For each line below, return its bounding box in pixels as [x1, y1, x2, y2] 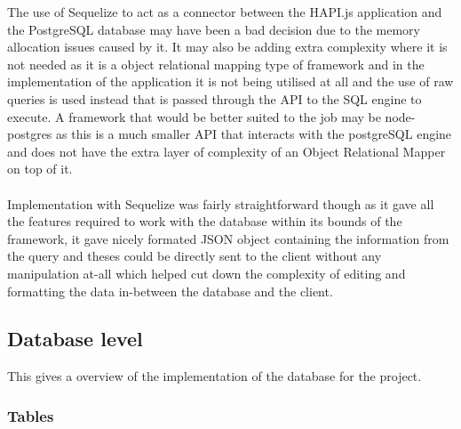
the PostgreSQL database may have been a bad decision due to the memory [7, 20, 420, 38]
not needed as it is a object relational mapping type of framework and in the [7, 54, 425, 73]
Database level [7, 325, 143, 352]
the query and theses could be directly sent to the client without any [7, 247, 382, 265]
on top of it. [7, 159, 73, 178]
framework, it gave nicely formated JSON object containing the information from [7, 229, 449, 247]
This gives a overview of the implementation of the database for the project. [7, 367, 422, 385]
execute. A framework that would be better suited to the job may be [7, 107, 381, 125]
